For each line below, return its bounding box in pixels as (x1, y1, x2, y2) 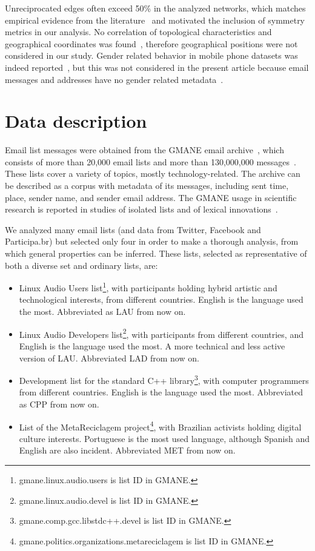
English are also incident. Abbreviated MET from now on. (19, 444, 236, 457)
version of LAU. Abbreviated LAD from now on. (19, 351, 199, 364)
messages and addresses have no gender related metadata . (5, 73, 224, 85)
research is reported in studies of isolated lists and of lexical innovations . (5, 203, 278, 216)
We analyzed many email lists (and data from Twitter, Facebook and (5, 223, 261, 236)
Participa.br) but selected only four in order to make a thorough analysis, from (5, 235, 299, 248)
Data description (5, 108, 147, 133)
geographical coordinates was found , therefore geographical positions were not (5, 37, 298, 50)
